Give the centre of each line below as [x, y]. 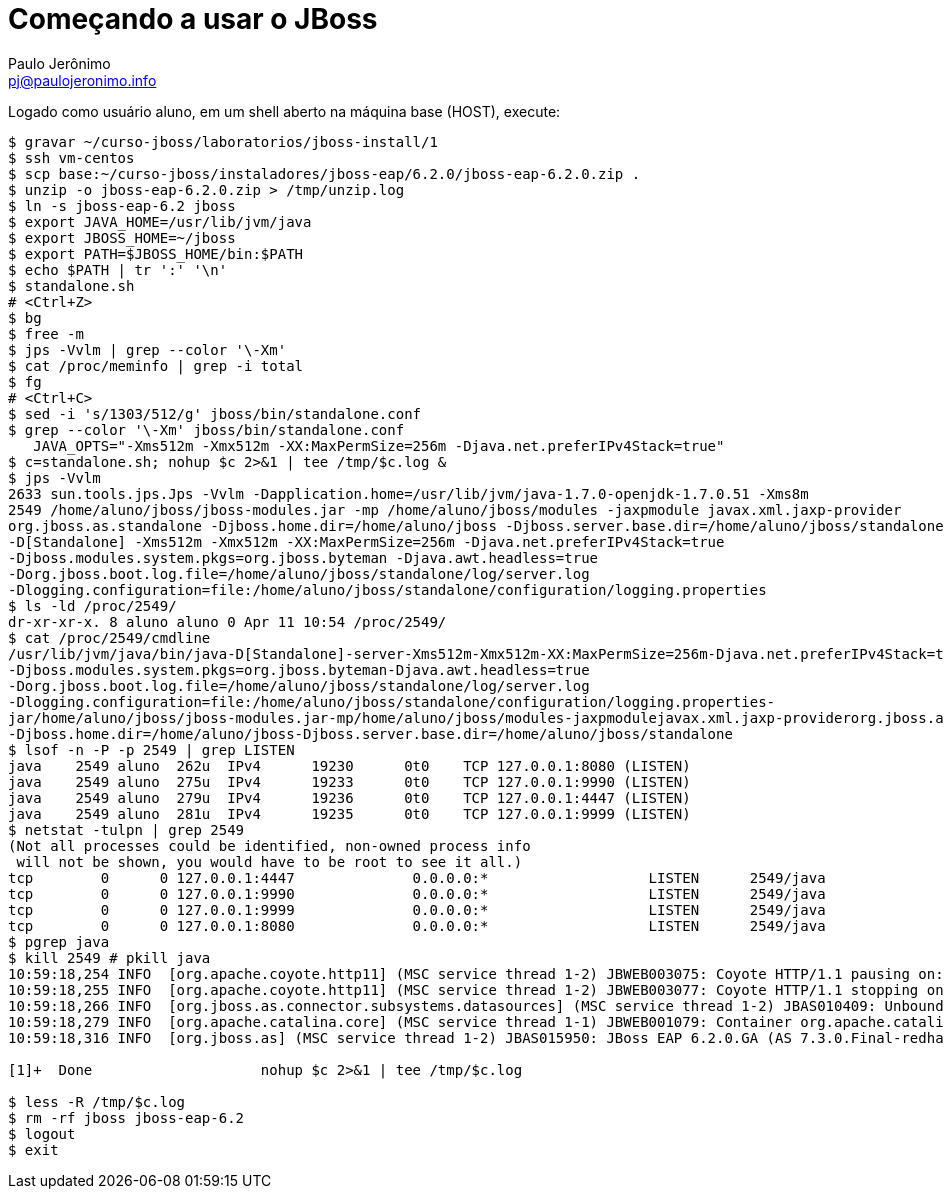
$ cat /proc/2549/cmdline [109, 637]
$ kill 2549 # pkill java [109, 957]
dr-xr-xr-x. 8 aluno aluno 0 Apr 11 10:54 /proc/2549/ [227, 621]
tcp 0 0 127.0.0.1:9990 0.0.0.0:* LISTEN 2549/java [417, 893]
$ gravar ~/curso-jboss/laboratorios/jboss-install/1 [223, 141]
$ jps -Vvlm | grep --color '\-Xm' [147, 349]
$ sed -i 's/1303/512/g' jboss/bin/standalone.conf [215, 413]
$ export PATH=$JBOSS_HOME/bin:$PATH [156, 253]
